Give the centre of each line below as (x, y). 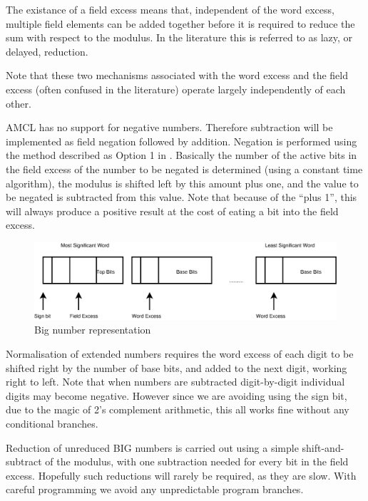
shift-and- (323, 447)
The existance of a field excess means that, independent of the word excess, (170, 9)
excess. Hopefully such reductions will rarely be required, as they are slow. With (181, 475)
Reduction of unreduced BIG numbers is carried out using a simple (152, 447)
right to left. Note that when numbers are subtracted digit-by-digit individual (175, 382)
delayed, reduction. (47, 51)
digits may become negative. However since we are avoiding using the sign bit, (177, 395)
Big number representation (93, 330)
